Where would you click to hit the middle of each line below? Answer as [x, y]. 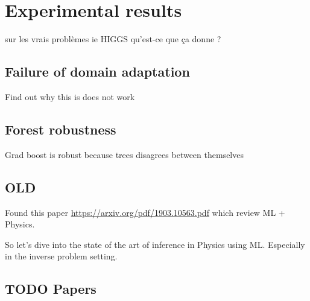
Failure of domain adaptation [97, 71]
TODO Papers [51, 289]
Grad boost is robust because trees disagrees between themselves [124, 154]
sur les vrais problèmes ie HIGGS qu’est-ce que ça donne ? [113, 39]
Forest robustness [61, 129]
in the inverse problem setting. [61, 256]
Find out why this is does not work [70, 96]
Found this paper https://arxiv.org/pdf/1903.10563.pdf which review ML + [145, 212]
